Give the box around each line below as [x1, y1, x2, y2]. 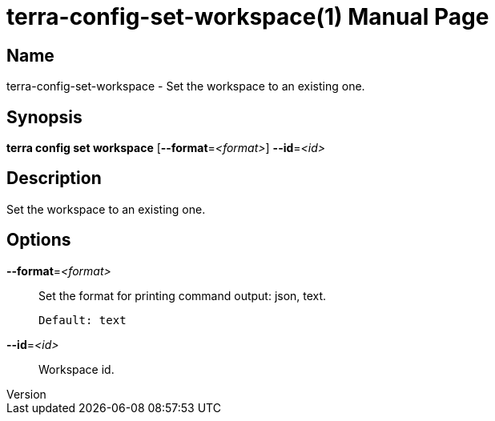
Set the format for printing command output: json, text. [38, 288, 327, 303]
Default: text [38, 313, 127, 327]
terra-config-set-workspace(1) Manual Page [6, 3, 489, 30]
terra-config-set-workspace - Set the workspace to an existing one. [6, 79, 365, 94]
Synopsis [6, 106, 82, 127]
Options [6, 230, 71, 251]
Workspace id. [38, 362, 115, 376]
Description [6, 168, 102, 189]
